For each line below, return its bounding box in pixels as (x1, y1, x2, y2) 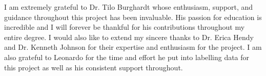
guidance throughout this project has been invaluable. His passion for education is (4, 11, 262, 22)
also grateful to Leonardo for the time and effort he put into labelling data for (4, 51, 250, 62)
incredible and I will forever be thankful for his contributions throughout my (4, 22, 245, 32)
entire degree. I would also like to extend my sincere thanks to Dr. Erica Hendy (4, 31, 254, 42)
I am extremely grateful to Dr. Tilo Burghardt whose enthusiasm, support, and (4, 2, 253, 12)
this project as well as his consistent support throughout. (4, 62, 183, 72)
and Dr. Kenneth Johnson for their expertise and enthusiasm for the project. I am (4, 42, 262, 52)
